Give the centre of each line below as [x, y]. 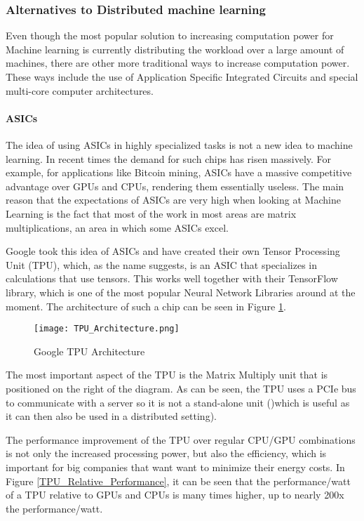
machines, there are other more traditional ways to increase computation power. [178, 63]
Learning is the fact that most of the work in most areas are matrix [151, 213]
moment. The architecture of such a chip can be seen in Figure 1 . [146, 306]
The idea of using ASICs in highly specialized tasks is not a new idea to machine [179, 144]
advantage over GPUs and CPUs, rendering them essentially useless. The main [175, 186]
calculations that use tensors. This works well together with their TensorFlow [172, 278]
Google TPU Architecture [89, 351]
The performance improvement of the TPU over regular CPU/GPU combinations [181, 439]
